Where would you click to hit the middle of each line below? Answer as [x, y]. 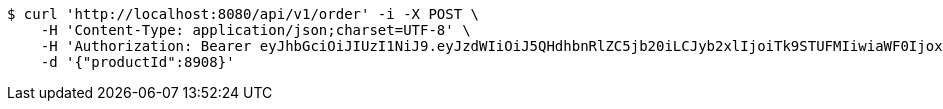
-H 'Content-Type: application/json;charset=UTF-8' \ [255, 30]
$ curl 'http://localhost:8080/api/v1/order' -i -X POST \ [243, 14]
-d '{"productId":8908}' [137, 62]
